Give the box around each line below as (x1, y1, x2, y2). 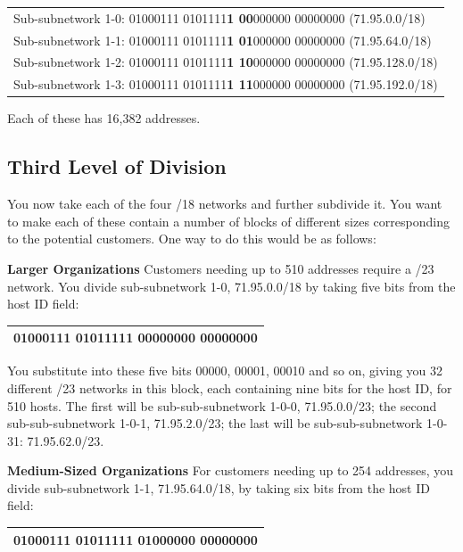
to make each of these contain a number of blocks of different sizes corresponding (7, 211, 450, 230)
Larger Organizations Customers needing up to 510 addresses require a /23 (7, 259, 434, 277)
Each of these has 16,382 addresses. (7, 109, 201, 128)
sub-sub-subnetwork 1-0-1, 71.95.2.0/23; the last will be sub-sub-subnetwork (7, 414, 423, 433)
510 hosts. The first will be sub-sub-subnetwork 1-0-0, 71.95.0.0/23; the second (7, 396, 437, 415)
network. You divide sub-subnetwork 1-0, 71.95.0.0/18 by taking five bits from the (7, 276, 456, 295)
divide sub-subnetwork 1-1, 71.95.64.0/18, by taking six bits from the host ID (7, 478, 430, 497)
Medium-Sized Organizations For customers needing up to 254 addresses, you (7, 461, 454, 480)
